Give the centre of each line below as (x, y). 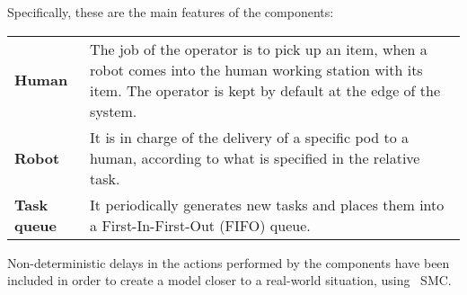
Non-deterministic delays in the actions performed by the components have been (229, 262)
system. (114, 111)
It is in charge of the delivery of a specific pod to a (249, 137)
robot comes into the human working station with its (256, 69)
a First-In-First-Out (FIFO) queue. (200, 225)
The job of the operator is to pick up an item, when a (259, 49)
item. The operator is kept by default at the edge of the (265, 90)
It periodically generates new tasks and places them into (267, 204)
